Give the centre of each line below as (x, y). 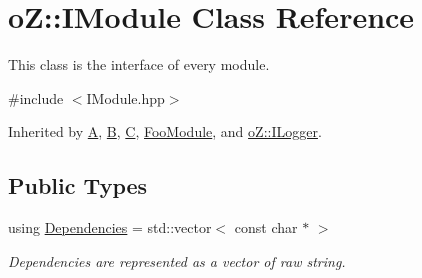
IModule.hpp (125, 97)
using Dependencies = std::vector (110, 227)
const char (266, 227)
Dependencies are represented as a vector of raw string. (177, 260)
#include (36, 97)
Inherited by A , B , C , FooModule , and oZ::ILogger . (165, 131)
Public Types (78, 185)
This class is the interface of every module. (139, 64)
